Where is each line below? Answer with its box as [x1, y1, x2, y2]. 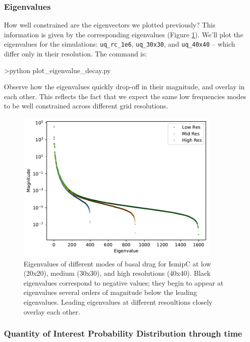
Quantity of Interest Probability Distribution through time [4, 327, 242, 340]
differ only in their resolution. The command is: [4, 49, 147, 59]
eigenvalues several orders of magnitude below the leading [24, 287, 197, 297]
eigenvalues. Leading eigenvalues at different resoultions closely [24, 297, 213, 307]
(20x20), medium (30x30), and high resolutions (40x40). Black [24, 268, 211, 278]
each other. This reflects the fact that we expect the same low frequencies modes [4, 91, 247, 101]
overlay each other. [24, 306, 81, 316]
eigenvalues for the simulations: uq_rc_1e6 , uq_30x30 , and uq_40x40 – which [4, 39, 235, 49]
